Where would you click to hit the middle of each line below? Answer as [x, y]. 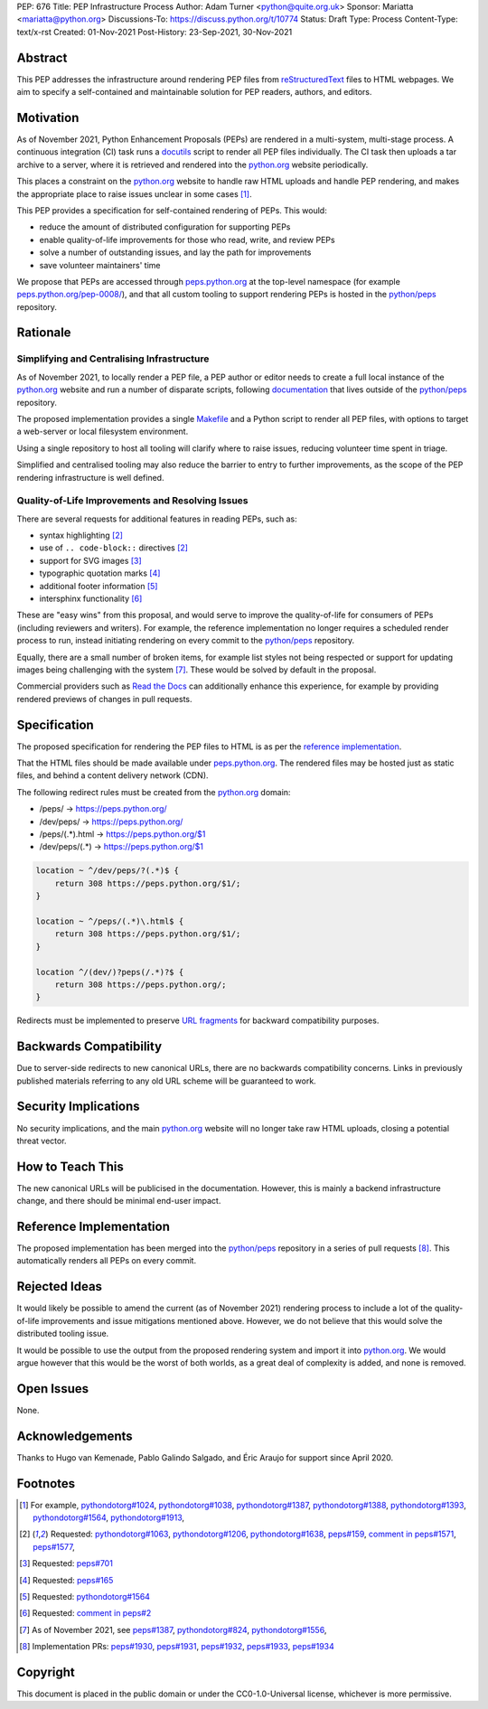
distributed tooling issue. [63, 1334]
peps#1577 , [54, 1546]
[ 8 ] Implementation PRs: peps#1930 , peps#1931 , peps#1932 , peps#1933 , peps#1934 [177, 1647]
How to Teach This [70, 1166]
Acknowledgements [75, 1436]
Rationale [44, 333]
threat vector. [42, 1141]
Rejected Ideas [60, 1286]
